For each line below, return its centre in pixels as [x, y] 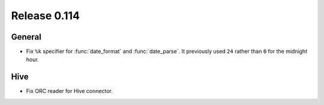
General [26, 37]
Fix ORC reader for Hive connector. [70, 91]
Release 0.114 [46, 16]
